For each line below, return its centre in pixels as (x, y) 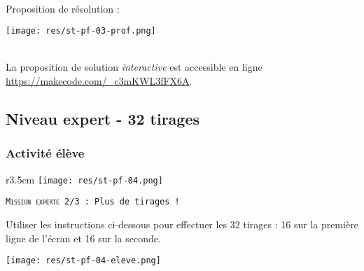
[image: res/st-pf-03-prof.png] (81, 31)
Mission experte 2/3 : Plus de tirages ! (93, 202)
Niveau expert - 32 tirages (103, 119)
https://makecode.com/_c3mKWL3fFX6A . (99, 81)
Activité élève (45, 153)
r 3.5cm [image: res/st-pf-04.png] (84, 179)
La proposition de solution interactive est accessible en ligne (134, 67)
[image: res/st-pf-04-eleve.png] (83, 261)
